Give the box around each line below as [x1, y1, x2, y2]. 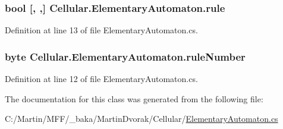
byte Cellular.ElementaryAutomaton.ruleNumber [5, 49, 246, 64]
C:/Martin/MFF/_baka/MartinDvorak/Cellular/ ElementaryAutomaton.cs [5, 112, 278, 125]
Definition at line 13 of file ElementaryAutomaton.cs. [5, 24, 198, 36]
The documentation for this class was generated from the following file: [5, 92, 263, 105]
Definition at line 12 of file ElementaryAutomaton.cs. [5, 73, 198, 85]
